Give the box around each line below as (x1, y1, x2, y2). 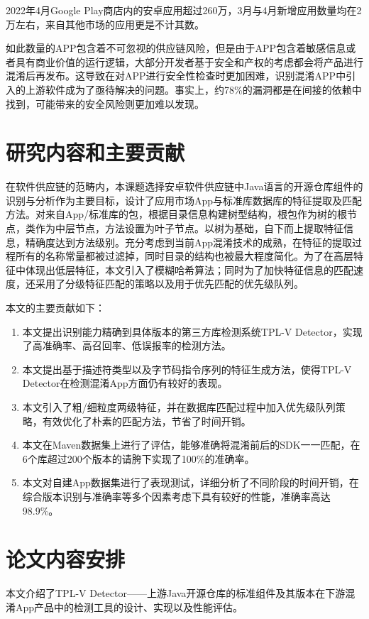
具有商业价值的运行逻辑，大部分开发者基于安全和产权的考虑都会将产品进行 (15, 54, 363, 69)
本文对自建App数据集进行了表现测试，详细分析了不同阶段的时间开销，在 (22, 475, 359, 490)
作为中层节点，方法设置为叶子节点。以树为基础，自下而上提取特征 (35, 221, 343, 236)
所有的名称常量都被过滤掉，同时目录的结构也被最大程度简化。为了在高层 (15, 248, 353, 263)
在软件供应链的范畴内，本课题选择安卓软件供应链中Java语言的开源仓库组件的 (6, 179, 363, 194)
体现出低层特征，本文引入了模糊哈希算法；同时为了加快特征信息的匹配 (25, 262, 353, 277)
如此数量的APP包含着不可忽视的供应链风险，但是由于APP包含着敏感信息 (6, 40, 346, 55)
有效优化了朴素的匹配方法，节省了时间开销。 (42, 413, 251, 428)
